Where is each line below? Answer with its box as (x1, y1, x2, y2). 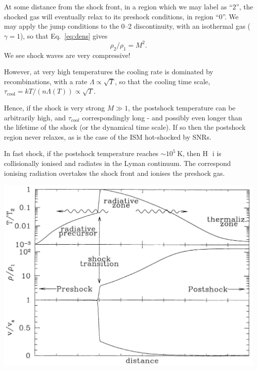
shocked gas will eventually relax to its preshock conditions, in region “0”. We (4, 11, 239, 21)
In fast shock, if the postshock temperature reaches (4, 148, 159, 159)
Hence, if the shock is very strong (4, 103, 105, 113)
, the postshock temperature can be (128, 103, 236, 113)
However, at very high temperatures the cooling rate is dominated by (4, 66, 214, 77)
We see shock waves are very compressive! (4, 50, 130, 60)
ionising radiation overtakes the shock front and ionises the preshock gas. (4, 167, 225, 178)
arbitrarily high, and (4, 112, 66, 122)
